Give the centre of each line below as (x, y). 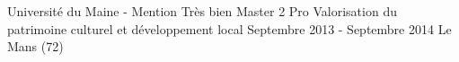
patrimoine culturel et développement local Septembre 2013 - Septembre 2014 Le (229, 28)
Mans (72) (35, 46)
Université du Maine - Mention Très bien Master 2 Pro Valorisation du (202, 11)
